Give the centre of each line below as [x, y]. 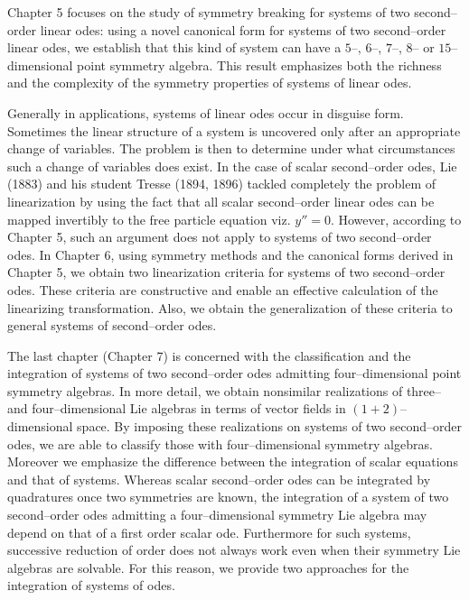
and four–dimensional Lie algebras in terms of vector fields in [177, 408]
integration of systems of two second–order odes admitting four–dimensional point [234, 373]
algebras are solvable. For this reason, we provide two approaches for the [208, 567]
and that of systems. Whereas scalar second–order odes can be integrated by [219, 479]
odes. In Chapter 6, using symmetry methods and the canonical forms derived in [230, 254]
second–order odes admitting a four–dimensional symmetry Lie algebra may [217, 515]
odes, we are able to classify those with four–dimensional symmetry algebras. [220, 443]
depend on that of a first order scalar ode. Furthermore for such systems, [209, 532]
